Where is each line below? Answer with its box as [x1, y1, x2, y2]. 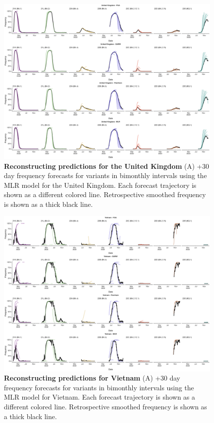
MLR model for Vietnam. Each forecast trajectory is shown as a [4, 392, 196, 402]
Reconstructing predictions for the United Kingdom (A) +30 [4, 161, 209, 171]
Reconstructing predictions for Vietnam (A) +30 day [4, 373, 180, 383]
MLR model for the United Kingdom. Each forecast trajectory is [4, 180, 196, 190]
